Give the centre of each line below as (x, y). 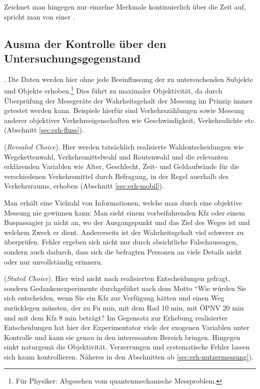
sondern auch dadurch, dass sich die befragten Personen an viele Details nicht (123, 251)
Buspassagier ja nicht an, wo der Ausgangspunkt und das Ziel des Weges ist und (127, 222)
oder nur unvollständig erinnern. (53, 261)
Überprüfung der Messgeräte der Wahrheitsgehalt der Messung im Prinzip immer (128, 100)
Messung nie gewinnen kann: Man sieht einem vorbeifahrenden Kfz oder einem (124, 212)
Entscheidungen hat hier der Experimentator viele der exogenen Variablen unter (127, 327)
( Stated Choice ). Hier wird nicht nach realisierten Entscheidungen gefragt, (117, 278)
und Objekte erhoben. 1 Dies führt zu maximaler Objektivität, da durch (113, 90)
